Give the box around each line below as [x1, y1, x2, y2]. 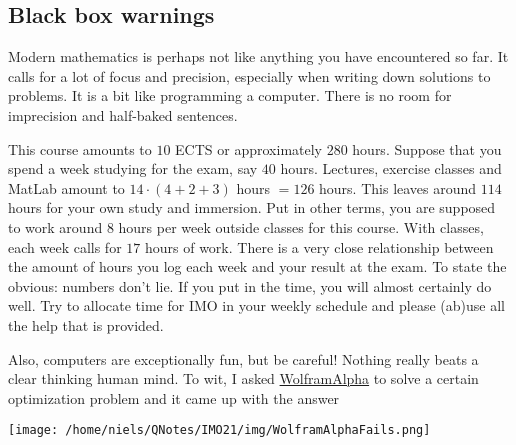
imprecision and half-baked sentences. [8, 104, 238, 125]
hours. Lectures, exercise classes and [280, 158, 502, 179]
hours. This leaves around [319, 177, 477, 198]
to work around [8, 216, 103, 237]
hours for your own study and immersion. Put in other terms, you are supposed [8, 197, 496, 218]
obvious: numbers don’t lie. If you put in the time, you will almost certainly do [8, 275, 492, 296]
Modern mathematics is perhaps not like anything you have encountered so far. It [8, 46, 509, 67]
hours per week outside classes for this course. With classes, [118, 216, 484, 237]
